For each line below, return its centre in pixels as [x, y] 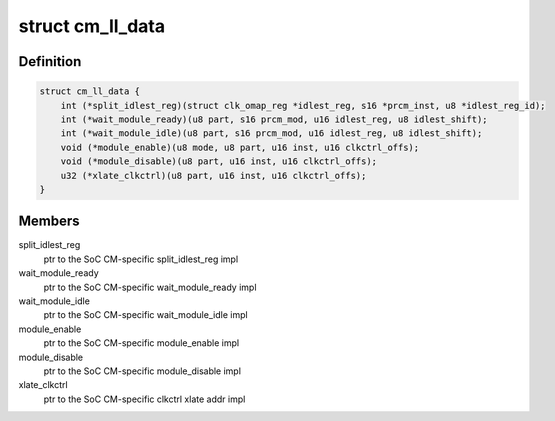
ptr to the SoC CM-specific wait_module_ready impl [150, 287]
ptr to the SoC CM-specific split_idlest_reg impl [141, 259]
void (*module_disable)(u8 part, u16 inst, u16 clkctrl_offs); [219, 161]
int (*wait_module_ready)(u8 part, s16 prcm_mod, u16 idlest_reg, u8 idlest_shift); [274, 119]
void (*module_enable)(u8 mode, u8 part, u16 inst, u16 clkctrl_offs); [240, 147]
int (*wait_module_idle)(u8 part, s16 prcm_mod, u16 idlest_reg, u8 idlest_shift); [271, 133]
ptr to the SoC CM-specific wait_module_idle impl [146, 315]
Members [49, 221]
